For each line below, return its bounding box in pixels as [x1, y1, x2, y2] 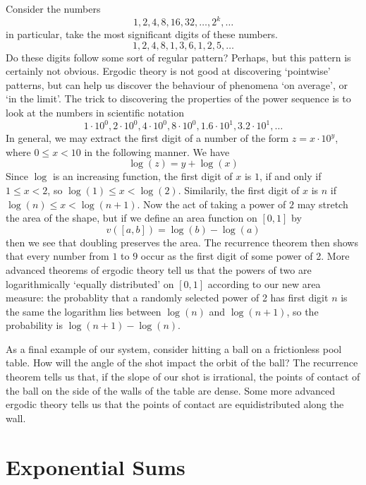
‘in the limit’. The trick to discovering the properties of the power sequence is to [6, 91, 351, 106]
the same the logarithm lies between [6, 304, 161, 318]
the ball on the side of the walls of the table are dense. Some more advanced [6, 383, 335, 397]
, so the [286, 304, 319, 318]
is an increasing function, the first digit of [52, 169, 233, 184]
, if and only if [259, 169, 322, 184]
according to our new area [207, 276, 321, 291]
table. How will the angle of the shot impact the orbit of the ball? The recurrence [6, 355, 358, 370]
